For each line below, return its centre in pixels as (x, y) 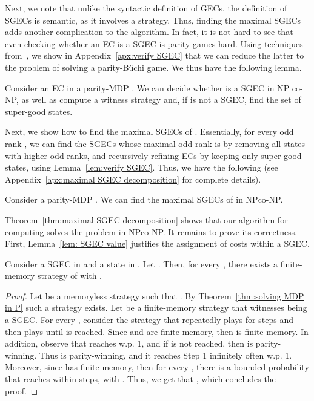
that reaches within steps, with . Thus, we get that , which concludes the (140, 379)
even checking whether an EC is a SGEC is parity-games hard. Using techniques (154, 43)
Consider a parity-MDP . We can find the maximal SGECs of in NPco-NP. (144, 199)
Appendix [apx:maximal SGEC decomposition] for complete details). (133, 179)
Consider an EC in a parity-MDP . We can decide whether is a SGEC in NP (147, 87)
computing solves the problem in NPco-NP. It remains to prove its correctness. (151, 231)
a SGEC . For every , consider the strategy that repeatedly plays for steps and (149, 320)
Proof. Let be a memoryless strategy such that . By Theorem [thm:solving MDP (155, 295)
